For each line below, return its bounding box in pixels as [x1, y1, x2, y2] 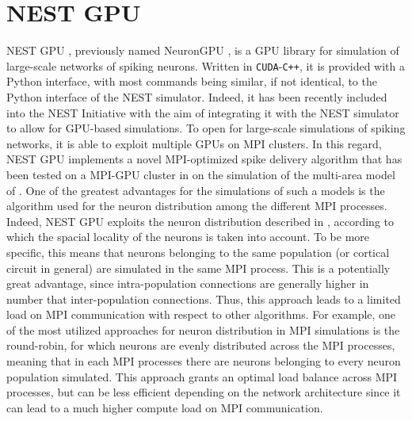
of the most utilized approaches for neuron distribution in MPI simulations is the [6, 321, 400, 338]
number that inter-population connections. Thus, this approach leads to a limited [6, 290, 401, 307]
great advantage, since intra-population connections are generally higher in [6, 275, 369, 292]
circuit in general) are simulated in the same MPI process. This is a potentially [6, 259, 391, 276]
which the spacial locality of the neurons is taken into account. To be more [6, 228, 370, 245]
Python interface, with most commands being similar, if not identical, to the [6, 73, 377, 90]
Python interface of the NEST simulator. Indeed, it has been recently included [6, 88, 387, 105]
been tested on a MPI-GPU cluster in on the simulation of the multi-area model [6, 166, 395, 182]
